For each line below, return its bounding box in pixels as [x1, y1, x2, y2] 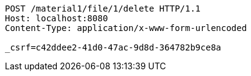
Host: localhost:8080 [5, 13, 108, 23]
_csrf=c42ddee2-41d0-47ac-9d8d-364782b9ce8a [5, 43, 222, 52]
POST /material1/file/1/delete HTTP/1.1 [5, 4, 201, 13]
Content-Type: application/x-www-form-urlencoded [5, 23, 247, 33]
